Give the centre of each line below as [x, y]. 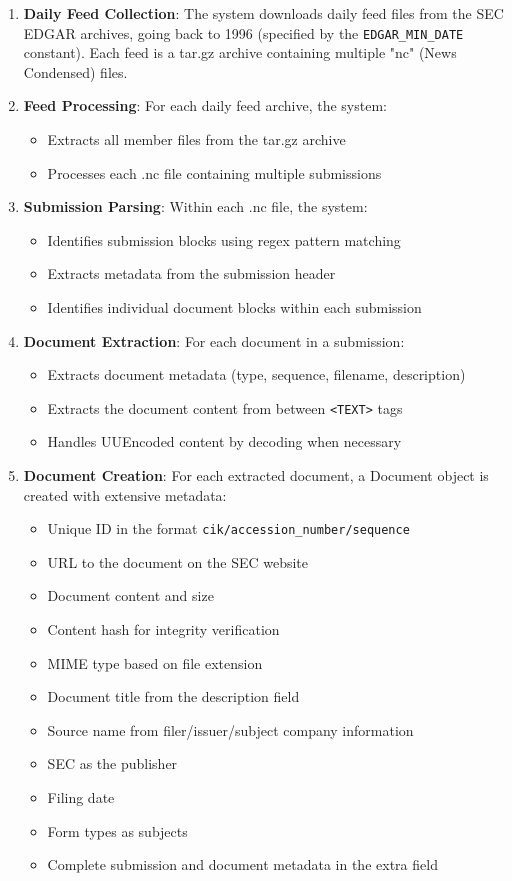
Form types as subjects [117, 830]
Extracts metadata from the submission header [191, 273]
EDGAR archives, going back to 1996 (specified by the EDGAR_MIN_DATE [243, 32]
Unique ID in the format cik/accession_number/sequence [228, 528]
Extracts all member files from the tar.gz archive [196, 139]
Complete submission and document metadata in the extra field [242, 864]
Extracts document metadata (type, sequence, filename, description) [256, 374]
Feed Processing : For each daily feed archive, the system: [205, 105]
